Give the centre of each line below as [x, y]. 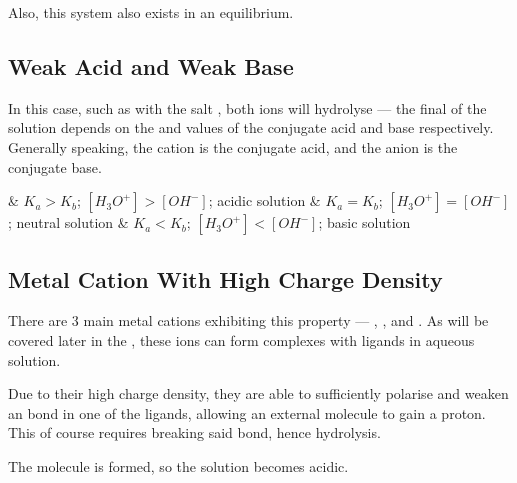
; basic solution [364, 222]
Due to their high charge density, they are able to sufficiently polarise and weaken [258, 393]
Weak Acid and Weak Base [151, 65]
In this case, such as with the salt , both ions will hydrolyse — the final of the [247, 107]
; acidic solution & [264, 200]
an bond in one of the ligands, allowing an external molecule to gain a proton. [247, 412]
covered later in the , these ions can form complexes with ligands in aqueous [241, 339]
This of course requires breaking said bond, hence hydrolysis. [194, 432]
